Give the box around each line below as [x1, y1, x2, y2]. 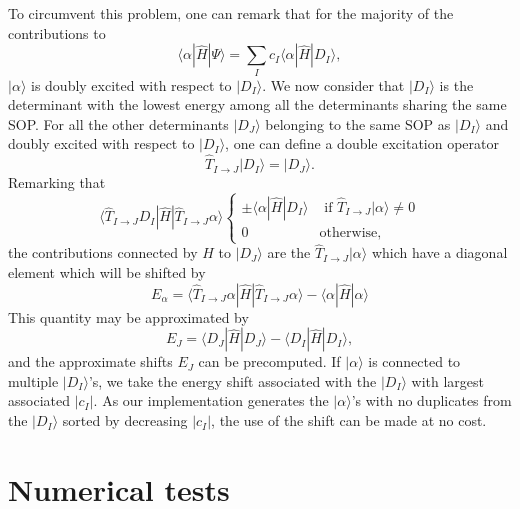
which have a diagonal [371, 242, 508, 263]
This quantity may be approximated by [8, 306, 249, 327]
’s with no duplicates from [351, 390, 512, 411]
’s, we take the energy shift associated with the [88, 370, 377, 391]
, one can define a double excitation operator [225, 133, 499, 154]
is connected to [368, 351, 461, 372]
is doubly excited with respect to [30, 74, 232, 95]
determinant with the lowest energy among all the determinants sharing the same [8, 94, 507, 115]
